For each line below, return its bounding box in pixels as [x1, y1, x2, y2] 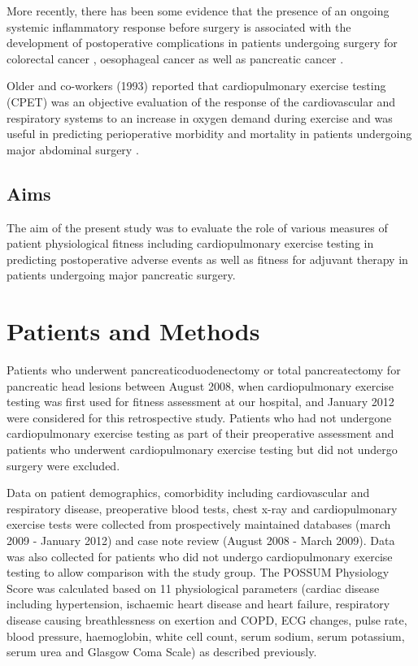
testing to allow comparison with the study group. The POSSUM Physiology [7, 564, 390, 581]
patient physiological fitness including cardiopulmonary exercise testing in [7, 235, 374, 252]
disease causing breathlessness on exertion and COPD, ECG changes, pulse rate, [7, 611, 407, 628]
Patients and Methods [7, 314, 260, 348]
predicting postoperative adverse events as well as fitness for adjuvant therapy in [7, 250, 408, 267]
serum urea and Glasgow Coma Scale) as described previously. [7, 643, 317, 660]
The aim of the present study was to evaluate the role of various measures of [7, 218, 388, 236]
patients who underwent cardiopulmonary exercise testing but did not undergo [7, 441, 398, 458]
